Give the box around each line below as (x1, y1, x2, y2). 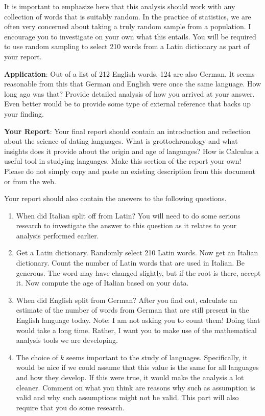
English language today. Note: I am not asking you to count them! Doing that (16, 315, 260, 325)
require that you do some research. (16, 402, 125, 412)
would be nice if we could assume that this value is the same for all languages (16, 362, 259, 373)
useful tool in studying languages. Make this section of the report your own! (4, 156, 242, 166)
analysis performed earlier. (16, 230, 99, 240)
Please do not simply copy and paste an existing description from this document (4, 165, 255, 176)
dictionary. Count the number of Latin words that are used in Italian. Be (16, 257, 245, 268)
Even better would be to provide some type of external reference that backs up (4, 98, 251, 109)
